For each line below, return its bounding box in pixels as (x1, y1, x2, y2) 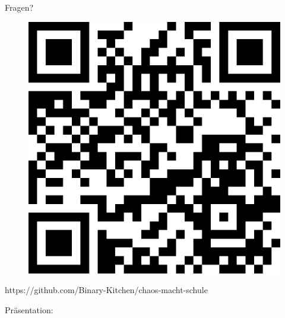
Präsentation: (5, 303, 53, 316)
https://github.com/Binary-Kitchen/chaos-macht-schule (5, 284, 208, 296)
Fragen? (5, 1, 34, 13)
